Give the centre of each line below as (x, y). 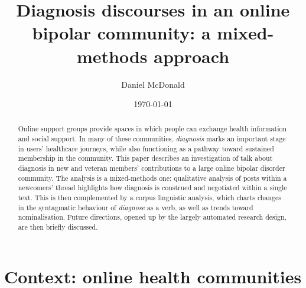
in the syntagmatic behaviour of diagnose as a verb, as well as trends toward (136, 207)
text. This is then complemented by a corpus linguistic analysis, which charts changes (149, 198)
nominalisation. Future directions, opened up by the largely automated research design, (152, 217)
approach (192, 56)
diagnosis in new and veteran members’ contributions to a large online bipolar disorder (152, 168)
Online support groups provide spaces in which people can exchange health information (152, 129)
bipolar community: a (121, 33)
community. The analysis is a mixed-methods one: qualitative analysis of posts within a (152, 178)
